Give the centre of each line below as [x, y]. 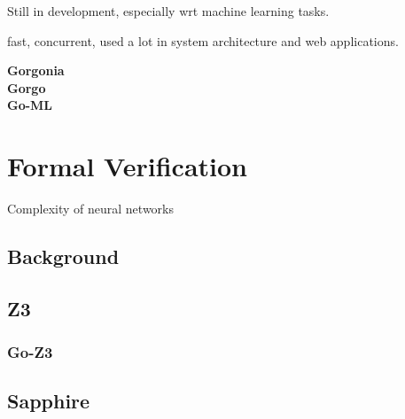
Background [63, 256]
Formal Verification [127, 166]
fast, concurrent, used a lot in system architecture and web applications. [203, 40]
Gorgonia [36, 70]
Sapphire [49, 401]
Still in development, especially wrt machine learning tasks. [168, 11]
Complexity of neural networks [90, 209]
